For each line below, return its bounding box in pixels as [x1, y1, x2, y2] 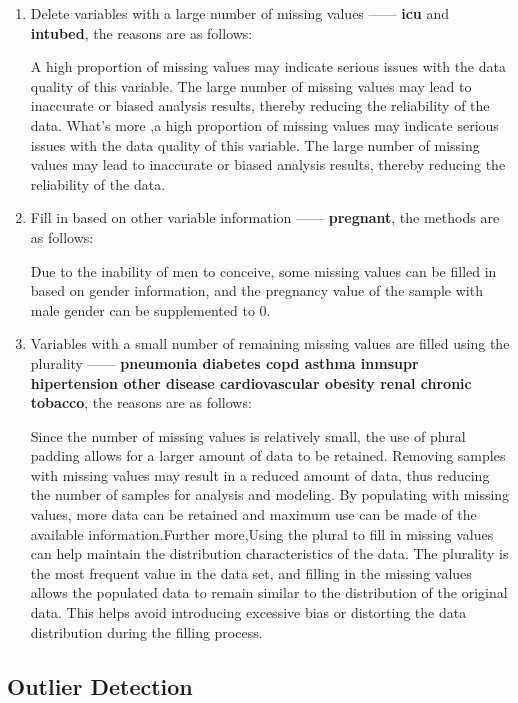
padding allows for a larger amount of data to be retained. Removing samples [30, 445, 506, 466]
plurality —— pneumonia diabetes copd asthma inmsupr [30, 352, 419, 373]
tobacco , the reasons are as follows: [30, 392, 252, 413]
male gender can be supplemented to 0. [30, 299, 271, 320]
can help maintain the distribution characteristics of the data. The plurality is [30, 543, 509, 564]
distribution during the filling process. [30, 621, 263, 642]
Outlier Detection [7, 670, 193, 701]
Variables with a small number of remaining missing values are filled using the [30, 333, 510, 354]
